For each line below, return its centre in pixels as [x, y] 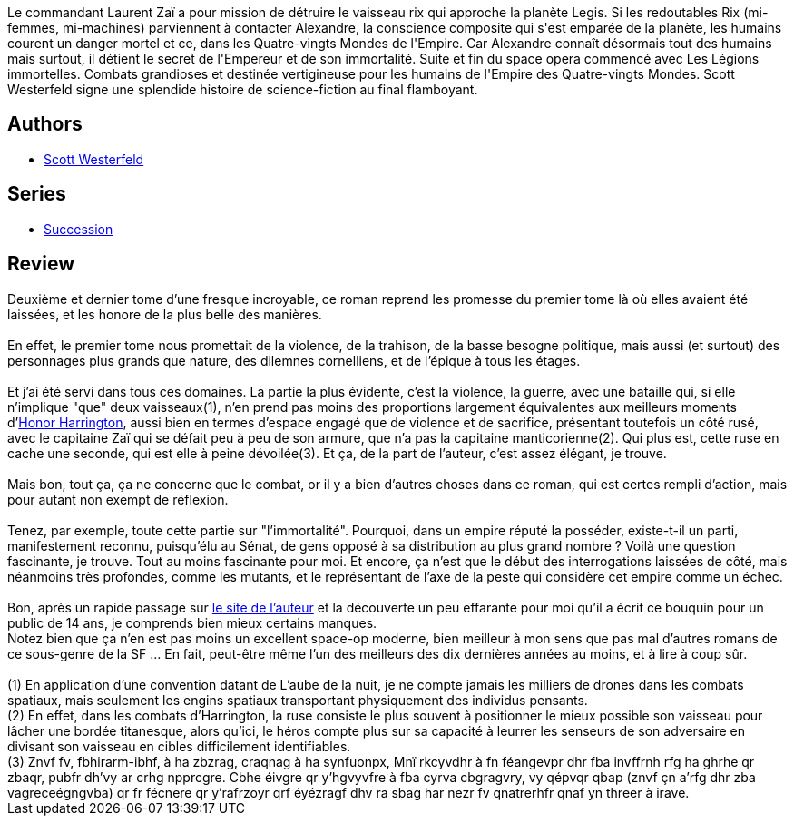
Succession [78, 229]
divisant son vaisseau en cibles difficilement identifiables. [179, 746]
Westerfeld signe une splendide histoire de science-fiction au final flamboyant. [243, 89]
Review [41, 264]
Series [37, 194]
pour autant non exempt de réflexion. [118, 499]
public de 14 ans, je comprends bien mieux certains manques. [192, 622]
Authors [45, 124]
